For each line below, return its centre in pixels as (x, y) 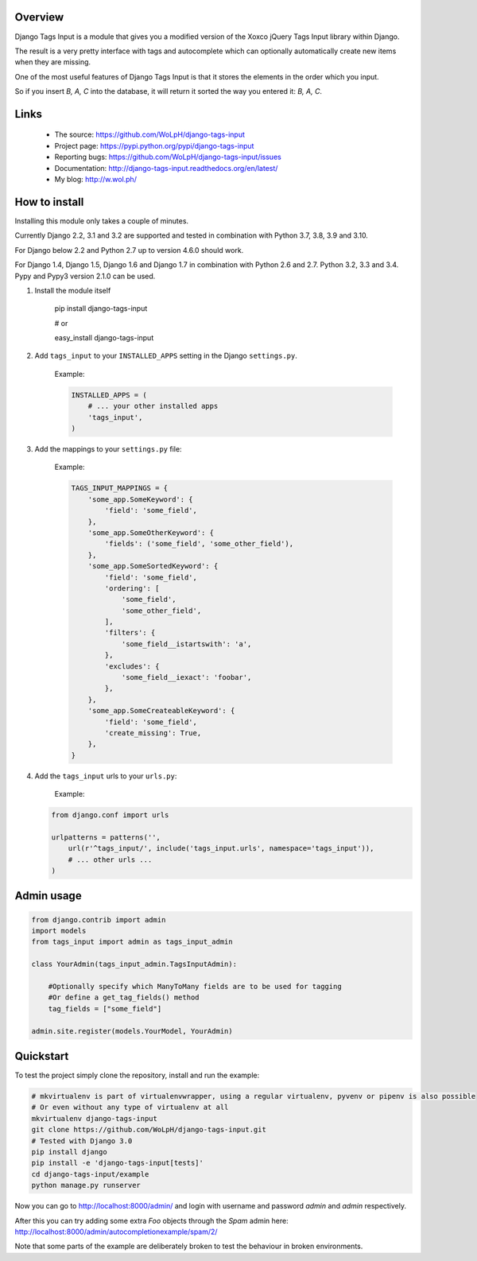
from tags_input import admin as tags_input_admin (132, 942)
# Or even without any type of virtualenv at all (130, 1108)
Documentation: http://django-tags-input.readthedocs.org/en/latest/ (166, 168)
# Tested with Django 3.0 (82, 1141)
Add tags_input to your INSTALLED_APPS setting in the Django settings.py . (166, 356)
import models (59, 931)
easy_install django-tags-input (104, 338)
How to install (49, 202)
